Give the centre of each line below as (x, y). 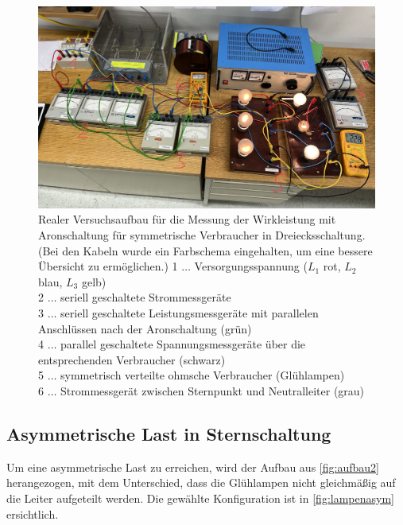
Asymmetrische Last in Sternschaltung (169, 433)
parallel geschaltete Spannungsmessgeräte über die (183, 344)
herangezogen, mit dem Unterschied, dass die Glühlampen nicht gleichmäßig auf (201, 482)
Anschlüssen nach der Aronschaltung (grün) (145, 328)
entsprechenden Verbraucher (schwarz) (132, 359)
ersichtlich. (33, 513)
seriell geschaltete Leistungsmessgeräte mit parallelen (190, 312)
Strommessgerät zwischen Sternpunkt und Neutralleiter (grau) (213, 390)
